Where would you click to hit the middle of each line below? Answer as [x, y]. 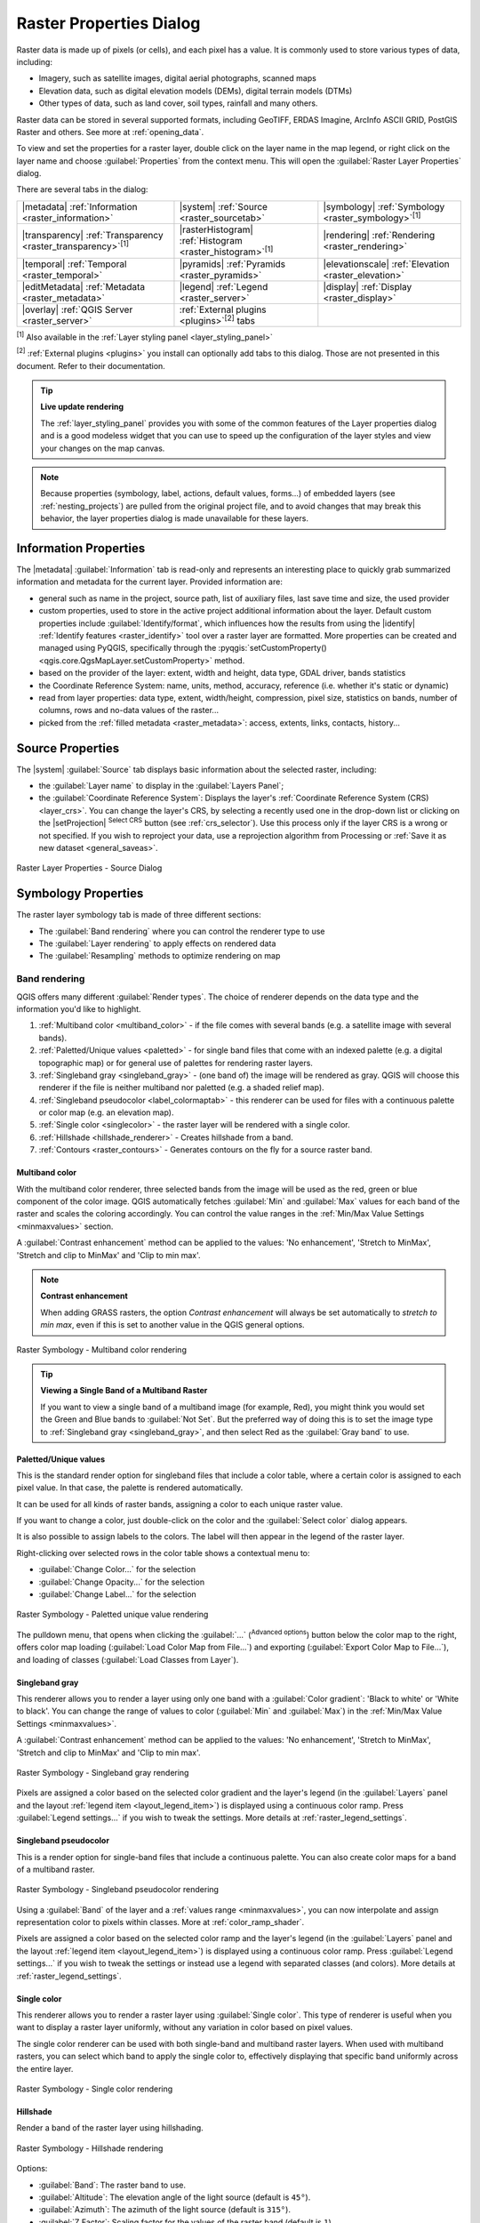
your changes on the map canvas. [103, 448]
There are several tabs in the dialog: [82, 189]
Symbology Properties [80, 894]
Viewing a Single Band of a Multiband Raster [124, 1391]
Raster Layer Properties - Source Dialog [89, 868]
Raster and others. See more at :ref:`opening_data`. [110, 132]
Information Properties [81, 548]
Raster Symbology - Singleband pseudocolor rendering [118, 1890]
